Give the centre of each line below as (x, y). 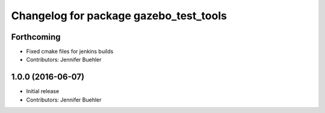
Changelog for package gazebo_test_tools (119, 16)
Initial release (43, 91)
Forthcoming (36, 37)
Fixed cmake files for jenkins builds (70, 52)
